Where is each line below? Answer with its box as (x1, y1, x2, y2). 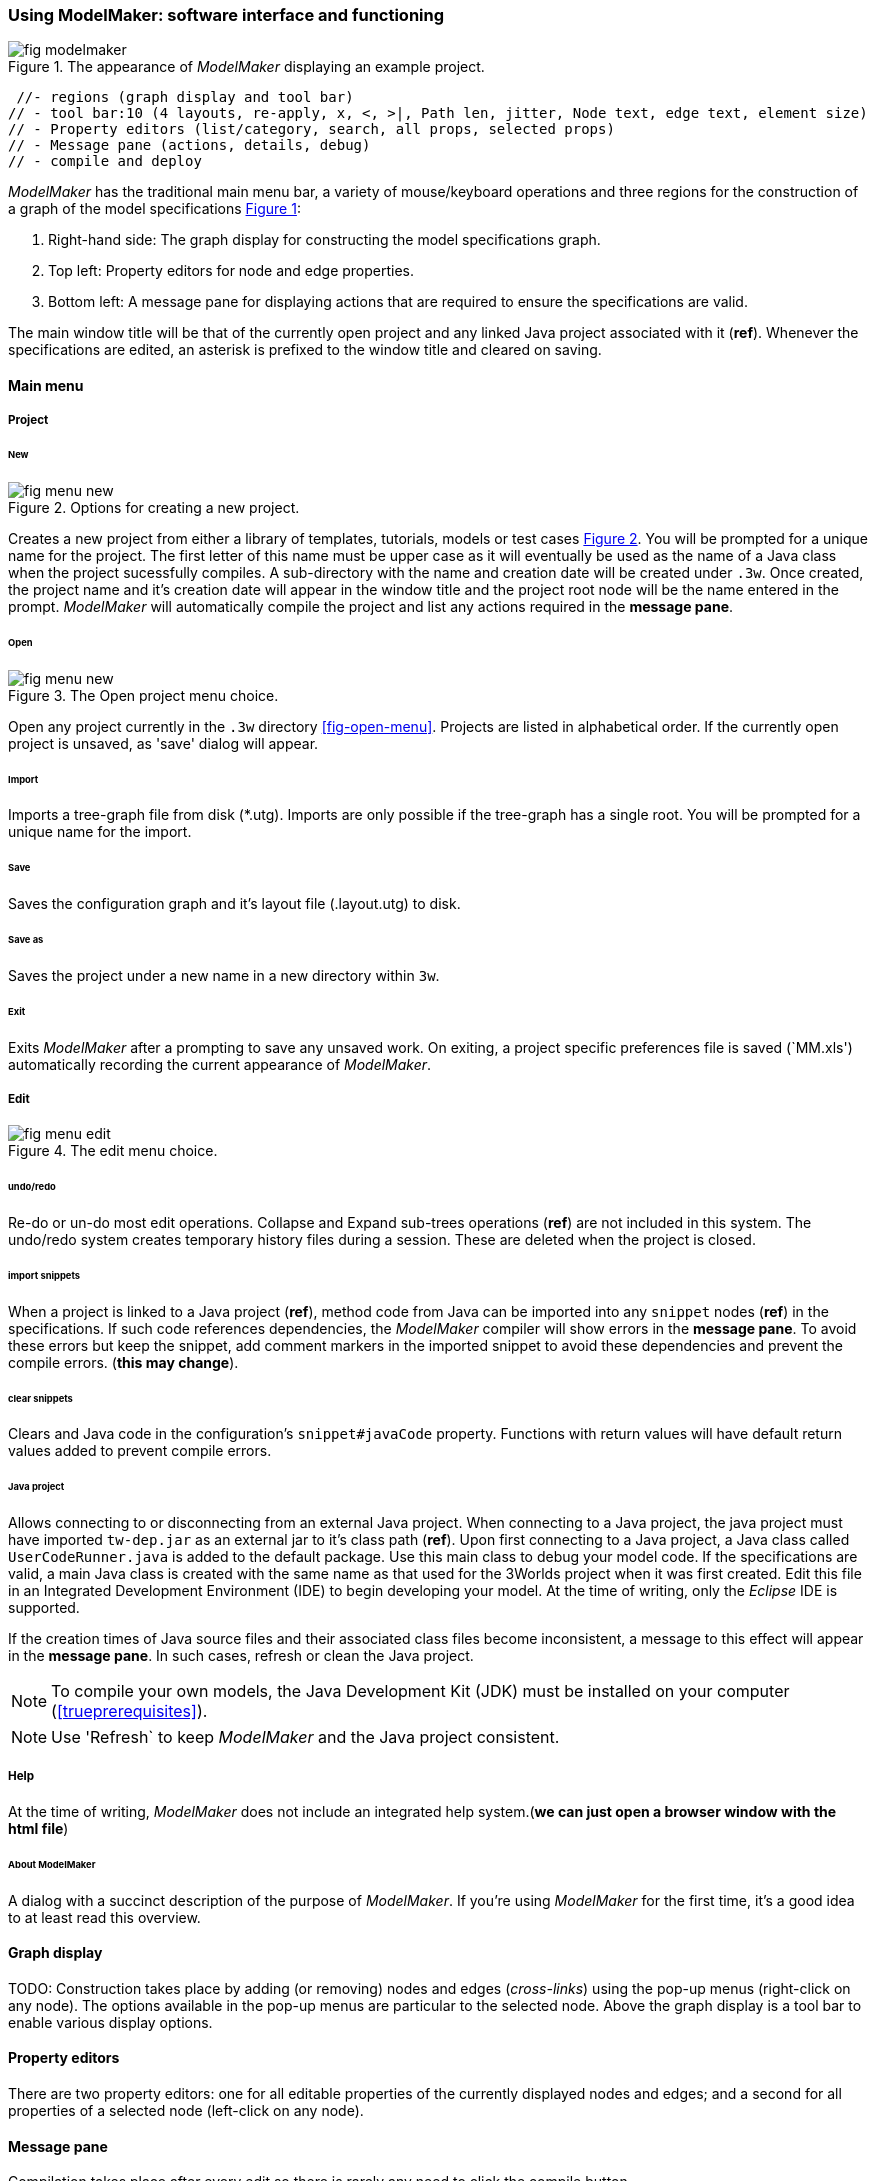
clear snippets (8, 1392, 73, 1404)
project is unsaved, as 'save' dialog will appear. (8, 734, 319, 752)
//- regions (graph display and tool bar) (16, 89, 354, 106)
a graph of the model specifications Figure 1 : (8, 200, 301, 218)
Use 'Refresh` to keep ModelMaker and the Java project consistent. (51, 1727, 560, 1748)
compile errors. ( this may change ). (8, 1353, 239, 1371)
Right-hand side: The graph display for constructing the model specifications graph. (48, 231, 601, 249)
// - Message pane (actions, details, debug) (8, 137, 371, 154)
